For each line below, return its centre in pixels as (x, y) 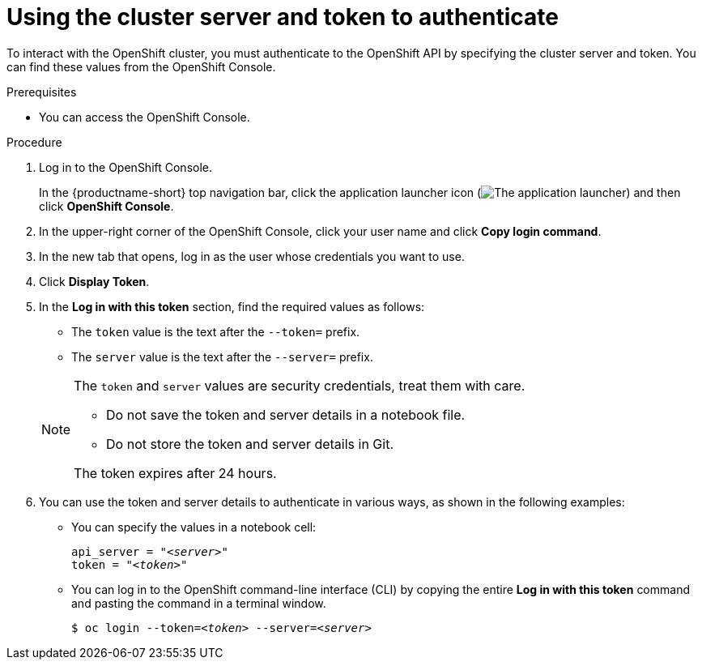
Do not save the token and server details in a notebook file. (286, 414)
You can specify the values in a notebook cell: (194, 527)
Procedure (34, 142)
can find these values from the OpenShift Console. (141, 66)
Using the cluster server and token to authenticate (283, 17)
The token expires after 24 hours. (175, 473)
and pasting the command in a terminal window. (199, 603)
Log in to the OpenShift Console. (126, 167)
